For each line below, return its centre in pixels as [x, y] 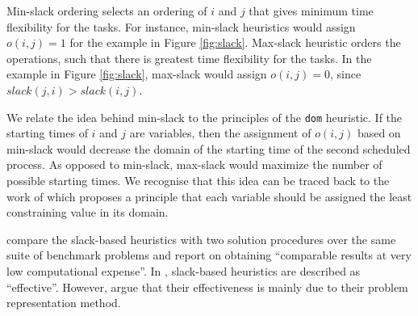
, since [346, 74]
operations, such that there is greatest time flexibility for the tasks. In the [189, 58]
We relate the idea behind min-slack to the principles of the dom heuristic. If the [205, 117]
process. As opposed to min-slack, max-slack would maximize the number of [194, 164]
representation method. [64, 303]
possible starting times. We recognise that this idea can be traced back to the [198, 180]
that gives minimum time [311, 11]
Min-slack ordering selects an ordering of [107, 11]
